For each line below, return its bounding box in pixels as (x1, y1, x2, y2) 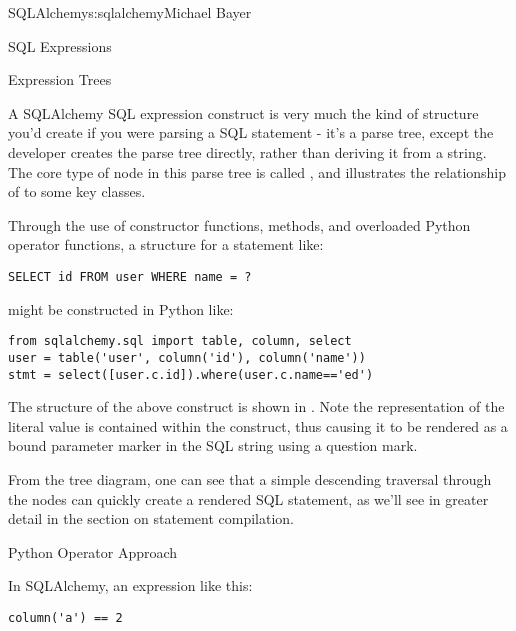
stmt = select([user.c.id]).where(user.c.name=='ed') (8, 367, 374, 382)
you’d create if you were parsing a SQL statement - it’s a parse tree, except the (8, 122, 494, 143)
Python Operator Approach (8, 541, 178, 562)
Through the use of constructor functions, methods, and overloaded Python (8, 214, 471, 235)
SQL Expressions (8, 35, 112, 56)
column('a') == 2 (8, 610, 123, 625)
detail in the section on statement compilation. (8, 508, 294, 529)
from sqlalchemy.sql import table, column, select (8, 334, 352, 349)
